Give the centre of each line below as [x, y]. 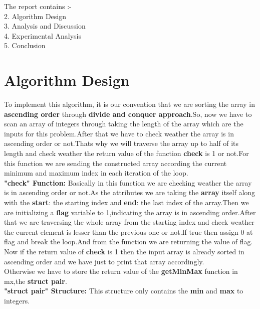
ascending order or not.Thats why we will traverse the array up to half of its [121, 143]
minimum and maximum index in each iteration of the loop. [96, 173]
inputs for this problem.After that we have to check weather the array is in [119, 133]
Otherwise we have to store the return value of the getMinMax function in [121, 271]
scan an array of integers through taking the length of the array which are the [124, 124]
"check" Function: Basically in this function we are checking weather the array [128, 182]
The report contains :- [38, 6]
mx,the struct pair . [36, 281]
